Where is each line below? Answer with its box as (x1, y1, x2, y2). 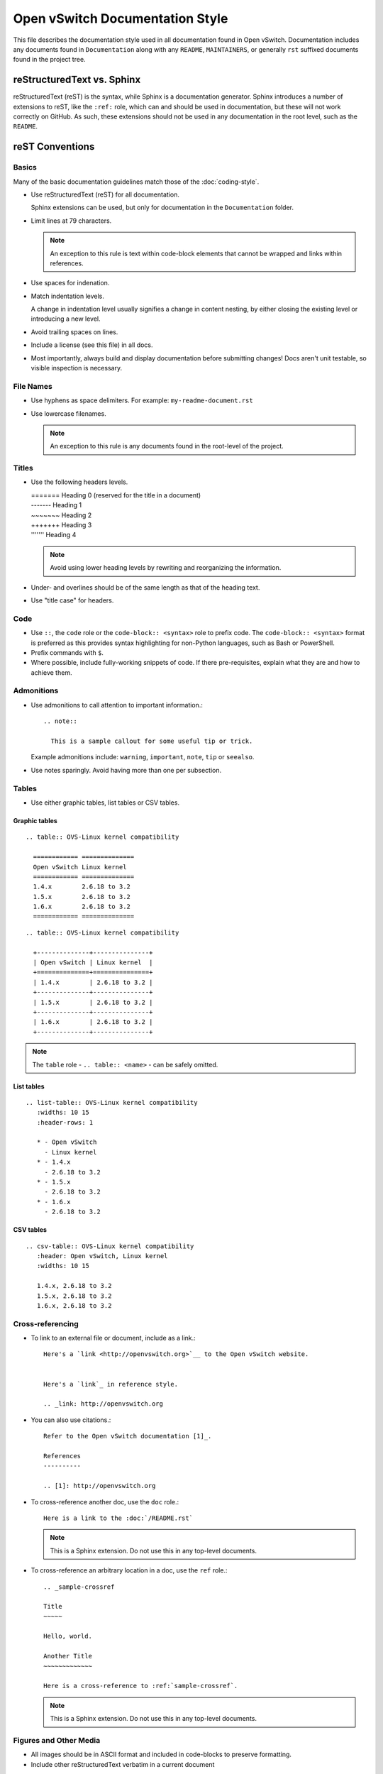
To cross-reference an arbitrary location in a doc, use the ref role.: (30, 1566, 228, 1575)
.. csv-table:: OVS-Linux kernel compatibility (26, 1242, 194, 1250)
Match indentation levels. (30, 292, 104, 300)
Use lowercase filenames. (30, 409, 106, 418)
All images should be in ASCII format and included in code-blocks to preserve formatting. (30, 1750, 292, 1759)
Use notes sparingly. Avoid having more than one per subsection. (30, 766, 222, 774)
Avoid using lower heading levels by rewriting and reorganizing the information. (50, 563, 282, 572)
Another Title (43, 1652, 92, 1660)
